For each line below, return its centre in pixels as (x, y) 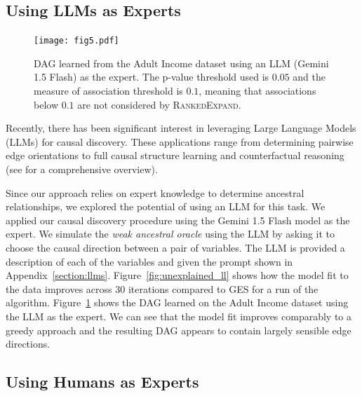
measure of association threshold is (108, 91)
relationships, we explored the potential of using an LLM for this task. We (166, 206)
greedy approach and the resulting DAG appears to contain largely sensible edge (179, 330)
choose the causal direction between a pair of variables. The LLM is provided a (175, 247)
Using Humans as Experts (102, 382)
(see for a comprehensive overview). (82, 169)
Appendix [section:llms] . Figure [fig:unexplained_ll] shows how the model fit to (177, 275)
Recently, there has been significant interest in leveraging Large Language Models (181, 128)
